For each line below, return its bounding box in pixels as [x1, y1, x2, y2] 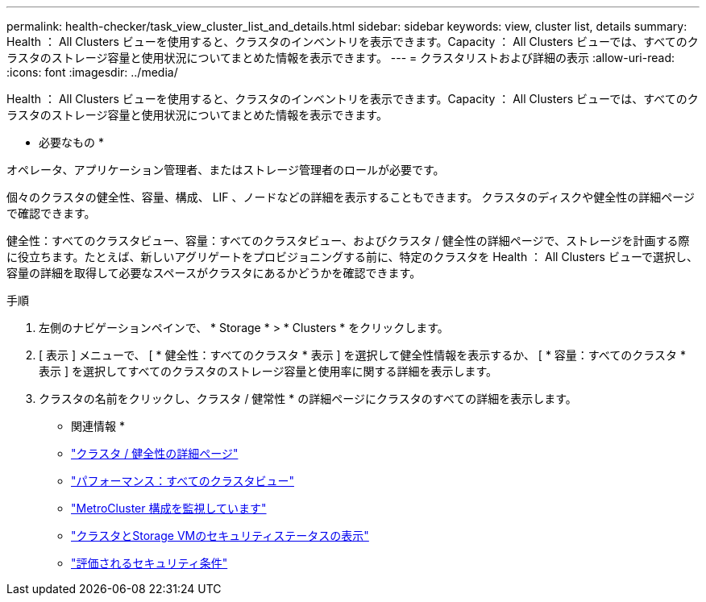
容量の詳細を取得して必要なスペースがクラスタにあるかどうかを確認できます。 [6, 266, 422, 280]
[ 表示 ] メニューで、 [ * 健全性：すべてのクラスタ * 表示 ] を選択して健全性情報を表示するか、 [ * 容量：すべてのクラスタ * [39, 348, 686, 362]
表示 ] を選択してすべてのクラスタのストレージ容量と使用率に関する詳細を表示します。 [39, 364, 498, 378]
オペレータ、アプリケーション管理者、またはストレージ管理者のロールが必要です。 [6, 163, 445, 176]
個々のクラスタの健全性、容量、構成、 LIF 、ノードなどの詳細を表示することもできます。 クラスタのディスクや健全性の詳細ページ [6, 190, 695, 204]
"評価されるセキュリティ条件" [71, 556, 228, 570]
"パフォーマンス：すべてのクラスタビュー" [71, 474, 294, 488]
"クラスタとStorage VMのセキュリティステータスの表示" [71, 529, 369, 542]
